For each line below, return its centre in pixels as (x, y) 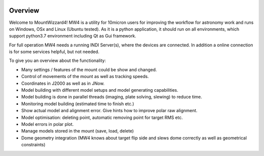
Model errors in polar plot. (47, 124)
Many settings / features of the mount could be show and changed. (89, 69)
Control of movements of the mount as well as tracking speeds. (85, 77)
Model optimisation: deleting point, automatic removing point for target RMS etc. (102, 117)
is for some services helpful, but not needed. (54, 52)
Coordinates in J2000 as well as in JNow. (63, 83)
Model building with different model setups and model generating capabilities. (100, 90)
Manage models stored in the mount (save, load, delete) (77, 131)
